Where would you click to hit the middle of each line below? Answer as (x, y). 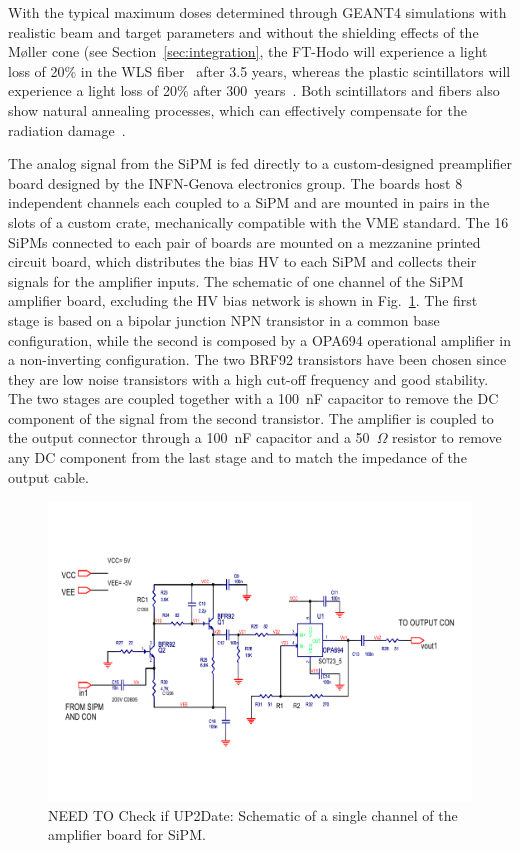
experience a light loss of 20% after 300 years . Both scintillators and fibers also (254, 90)
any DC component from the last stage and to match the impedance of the (237, 457)
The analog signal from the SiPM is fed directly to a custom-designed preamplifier (260, 163)
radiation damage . (67, 129)
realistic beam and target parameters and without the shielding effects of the (243, 31)
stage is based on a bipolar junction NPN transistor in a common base (224, 319)
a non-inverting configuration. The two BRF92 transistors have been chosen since (257, 359)
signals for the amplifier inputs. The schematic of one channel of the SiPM (236, 280)
